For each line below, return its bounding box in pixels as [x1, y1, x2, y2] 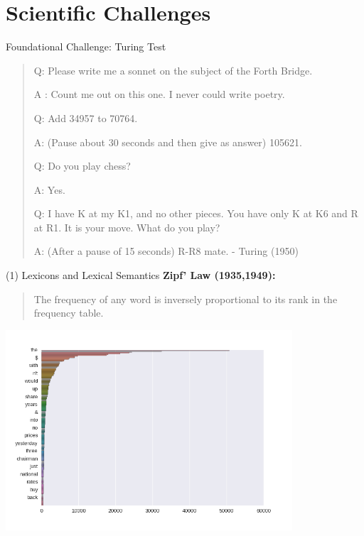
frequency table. [33, 305, 104, 320]
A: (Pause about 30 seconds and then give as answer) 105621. [33, 134, 302, 149]
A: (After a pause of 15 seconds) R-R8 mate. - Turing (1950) [33, 244, 299, 258]
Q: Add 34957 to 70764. [33, 110, 138, 125]
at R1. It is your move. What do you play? [33, 219, 220, 234]
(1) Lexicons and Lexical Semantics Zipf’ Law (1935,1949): [6, 268, 276, 283]
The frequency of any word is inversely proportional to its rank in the [33, 291, 338, 306]
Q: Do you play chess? [33, 158, 131, 173]
